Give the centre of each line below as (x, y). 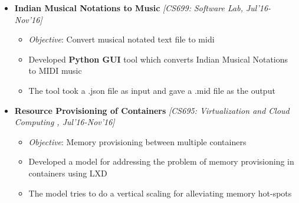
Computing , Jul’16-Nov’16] (65, 122)
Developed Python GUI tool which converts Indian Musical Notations (158, 59)
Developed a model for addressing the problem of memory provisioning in (161, 161)
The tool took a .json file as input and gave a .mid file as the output (152, 90)
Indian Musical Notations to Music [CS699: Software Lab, (129, 8)
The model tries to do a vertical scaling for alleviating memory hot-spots (160, 193)
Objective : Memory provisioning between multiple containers (137, 141)
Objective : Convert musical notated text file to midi (121, 39)
